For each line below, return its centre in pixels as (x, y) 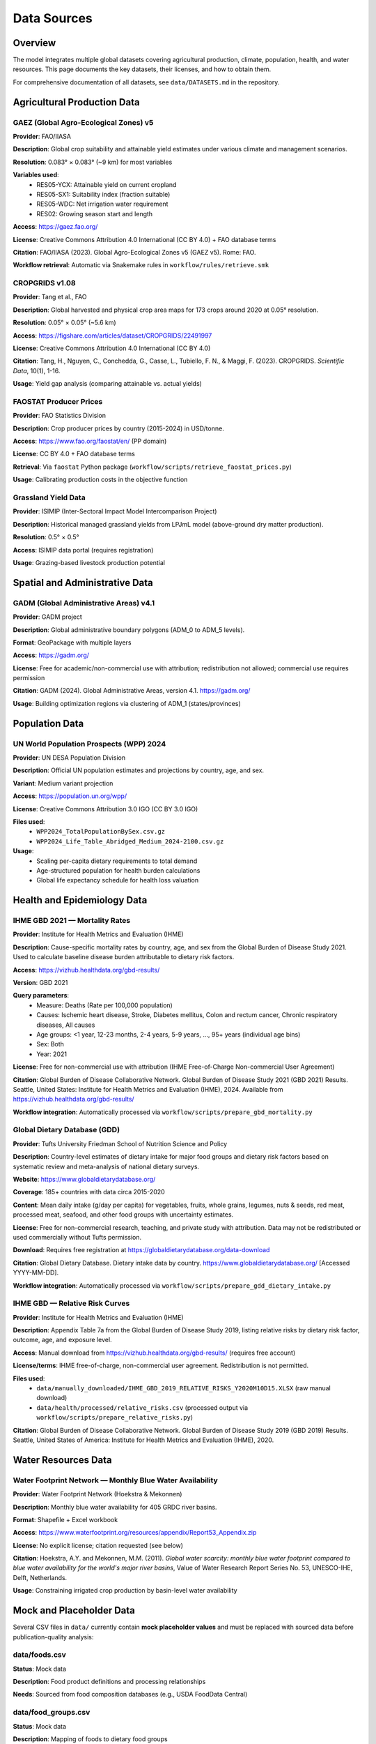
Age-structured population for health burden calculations (118, 870)
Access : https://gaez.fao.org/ (55, 227)
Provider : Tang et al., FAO (50, 297)
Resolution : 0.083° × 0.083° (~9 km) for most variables (93, 162)
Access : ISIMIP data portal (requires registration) (83, 550)
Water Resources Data (63, 1460)
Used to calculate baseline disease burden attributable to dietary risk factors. (124, 957)
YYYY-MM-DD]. (36, 1272)
